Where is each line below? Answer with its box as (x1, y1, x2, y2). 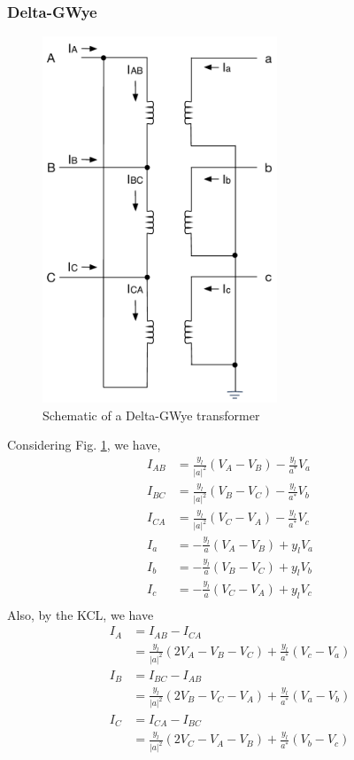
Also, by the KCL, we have (7, 605, 154, 623)
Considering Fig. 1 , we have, (7, 435, 161, 454)
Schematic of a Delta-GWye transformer (42, 405, 260, 424)
